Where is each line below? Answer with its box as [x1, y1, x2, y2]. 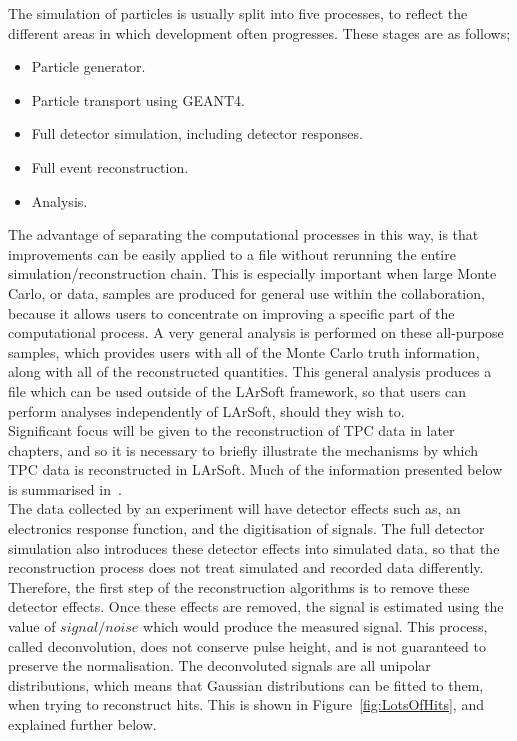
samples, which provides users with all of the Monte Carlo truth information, [8, 341, 480, 362]
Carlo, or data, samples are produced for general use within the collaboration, [8, 282, 485, 303]
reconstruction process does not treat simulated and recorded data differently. [8, 557, 484, 578]
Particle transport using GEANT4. [31, 89, 245, 110]
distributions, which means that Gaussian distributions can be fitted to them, [8, 674, 484, 695]
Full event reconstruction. [31, 156, 189, 177]
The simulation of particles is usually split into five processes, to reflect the [8, 3, 468, 23]
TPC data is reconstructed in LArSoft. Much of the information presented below [8, 459, 503, 480]
